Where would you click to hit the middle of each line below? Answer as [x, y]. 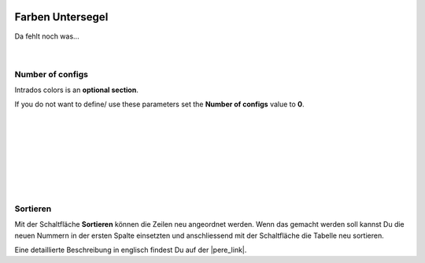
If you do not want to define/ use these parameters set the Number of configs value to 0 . [159, 104]
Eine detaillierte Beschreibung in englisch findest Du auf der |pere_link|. [131, 250]
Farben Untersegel [61, 17]
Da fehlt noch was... [47, 36]
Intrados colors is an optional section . [77, 90]
